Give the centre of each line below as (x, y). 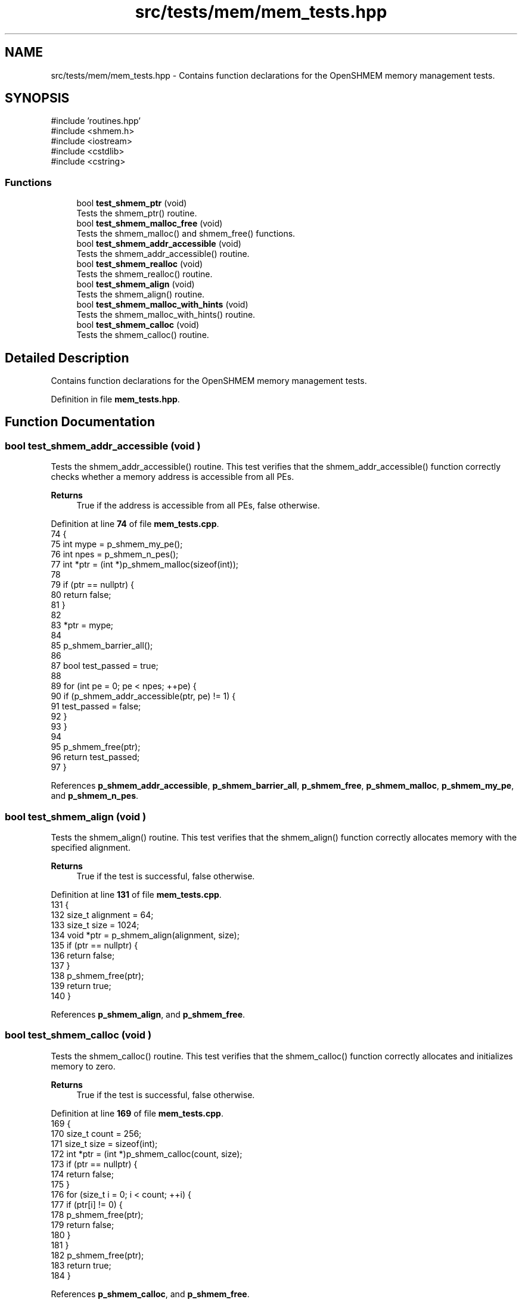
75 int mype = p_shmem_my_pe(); (117, 544)
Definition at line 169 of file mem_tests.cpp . (137, 1113)
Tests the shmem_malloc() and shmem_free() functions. (186, 234)
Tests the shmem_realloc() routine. (145, 274)
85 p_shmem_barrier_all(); (102, 646)
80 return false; (81, 595)
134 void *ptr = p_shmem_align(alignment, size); (145, 935)
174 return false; (82, 1174)
